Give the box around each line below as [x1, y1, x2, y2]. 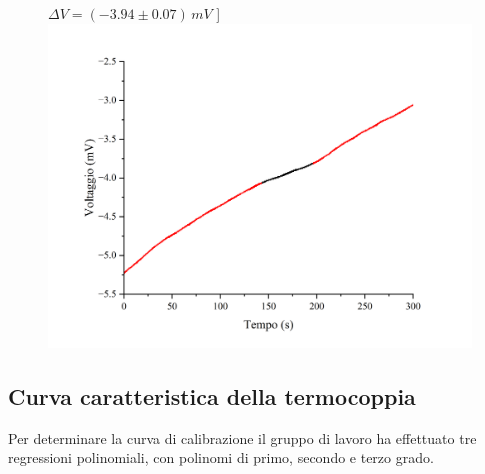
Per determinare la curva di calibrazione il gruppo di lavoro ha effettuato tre [8, 427, 477, 448]
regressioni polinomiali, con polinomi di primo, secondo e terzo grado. [8, 447, 434, 468]
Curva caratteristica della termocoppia [8, 380, 416, 411]
